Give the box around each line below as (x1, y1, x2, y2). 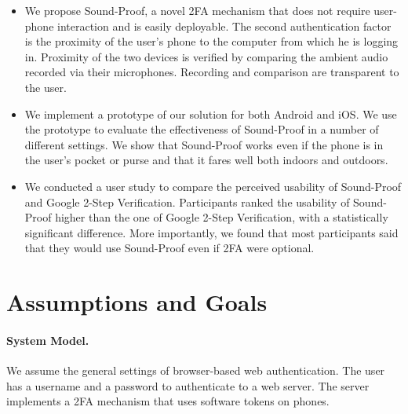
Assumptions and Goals (6, 286, 268, 318)
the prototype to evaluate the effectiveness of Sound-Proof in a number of (24, 121, 379, 137)
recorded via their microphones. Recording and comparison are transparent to (24, 64, 399, 80)
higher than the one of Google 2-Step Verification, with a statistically (55, 209, 388, 225)
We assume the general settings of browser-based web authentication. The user (6, 362, 385, 379)
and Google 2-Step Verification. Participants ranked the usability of (24, 193, 350, 210)
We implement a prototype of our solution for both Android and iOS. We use (24, 105, 397, 122)
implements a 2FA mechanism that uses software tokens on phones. (6, 393, 330, 409)
